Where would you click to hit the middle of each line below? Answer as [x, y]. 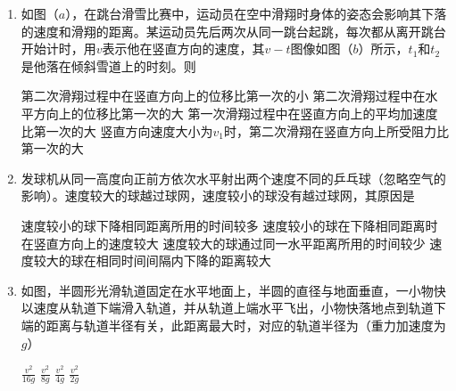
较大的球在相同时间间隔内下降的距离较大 [152, 261]
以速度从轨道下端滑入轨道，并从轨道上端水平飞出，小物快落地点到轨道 [227, 308]
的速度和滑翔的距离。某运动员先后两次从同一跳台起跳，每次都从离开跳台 [233, 31]
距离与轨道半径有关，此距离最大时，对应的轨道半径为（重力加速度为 [246, 325]
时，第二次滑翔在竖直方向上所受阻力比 [336, 130]
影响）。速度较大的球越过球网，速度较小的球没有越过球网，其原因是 [218, 195]
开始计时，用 [58, 49]
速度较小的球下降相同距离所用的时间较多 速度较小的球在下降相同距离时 [229, 225]
